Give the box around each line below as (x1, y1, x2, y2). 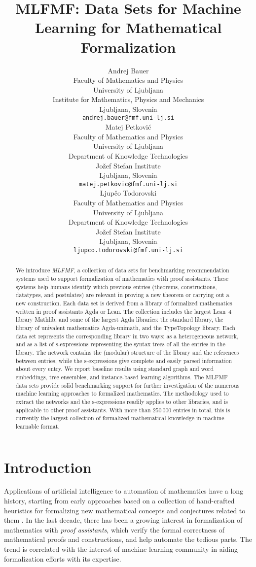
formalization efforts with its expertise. (4, 553, 121, 564)
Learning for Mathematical (35, 17, 222, 37)
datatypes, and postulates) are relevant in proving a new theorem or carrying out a (15, 291, 229, 299)
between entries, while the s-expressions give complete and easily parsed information (15, 356, 232, 365)
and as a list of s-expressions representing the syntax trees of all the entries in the (15, 340, 225, 348)
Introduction (4, 457, 92, 477)
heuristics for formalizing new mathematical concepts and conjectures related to (4, 505, 246, 515)
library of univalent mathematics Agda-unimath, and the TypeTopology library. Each (15, 323, 235, 332)
